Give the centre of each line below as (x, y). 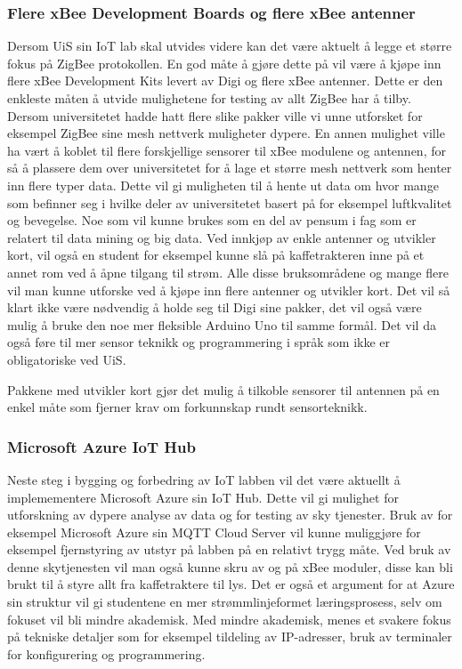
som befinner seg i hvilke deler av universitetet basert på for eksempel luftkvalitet (230, 202)
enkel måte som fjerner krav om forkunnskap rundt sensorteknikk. (187, 407)
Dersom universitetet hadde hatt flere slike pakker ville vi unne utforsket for (215, 115)
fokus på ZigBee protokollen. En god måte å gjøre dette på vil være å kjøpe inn (224, 63)
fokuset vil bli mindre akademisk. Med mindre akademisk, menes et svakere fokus (229, 619)
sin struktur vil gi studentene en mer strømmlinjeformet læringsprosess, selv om (225, 602)
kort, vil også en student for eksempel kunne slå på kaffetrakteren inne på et (216, 255)
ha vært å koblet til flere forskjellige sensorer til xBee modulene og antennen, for (227, 150)
